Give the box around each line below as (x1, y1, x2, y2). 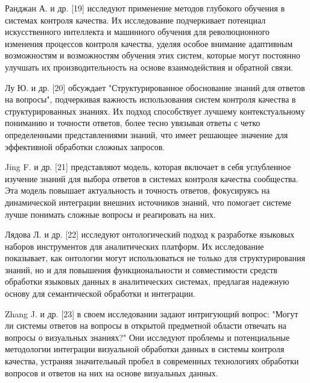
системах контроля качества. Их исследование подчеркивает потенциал (5, 13, 266, 26)
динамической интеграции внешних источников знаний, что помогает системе (5, 195, 291, 208)
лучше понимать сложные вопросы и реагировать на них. (5, 207, 216, 220)
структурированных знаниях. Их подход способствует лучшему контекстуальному (5, 104, 305, 117)
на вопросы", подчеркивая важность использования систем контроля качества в (5, 93, 296, 106)
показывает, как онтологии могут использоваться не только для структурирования (5, 252, 305, 264)
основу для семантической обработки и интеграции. (5, 287, 195, 300)
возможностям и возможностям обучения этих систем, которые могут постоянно (5, 49, 300, 62)
